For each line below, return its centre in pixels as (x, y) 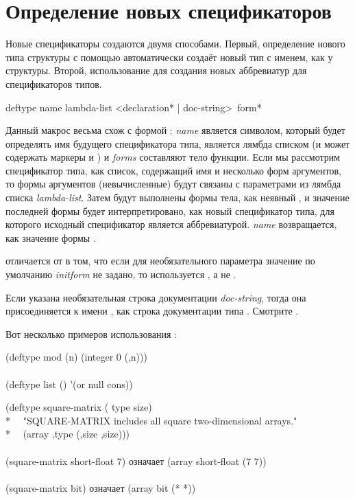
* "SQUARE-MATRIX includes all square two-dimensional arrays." (151, 420)
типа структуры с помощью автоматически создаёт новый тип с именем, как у (169, 57)
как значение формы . (51, 237)
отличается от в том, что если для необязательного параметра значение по (160, 261)
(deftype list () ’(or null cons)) (69, 384)
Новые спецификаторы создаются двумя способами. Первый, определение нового (175, 44)
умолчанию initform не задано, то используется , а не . (121, 274)
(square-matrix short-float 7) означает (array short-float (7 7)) (136, 461)
